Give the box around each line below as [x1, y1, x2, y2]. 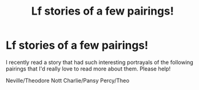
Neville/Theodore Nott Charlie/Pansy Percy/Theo [6, 77, 130, 84]
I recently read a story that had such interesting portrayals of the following [6, 58, 194, 66]
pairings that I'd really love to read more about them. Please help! [6, 65, 171, 72]
